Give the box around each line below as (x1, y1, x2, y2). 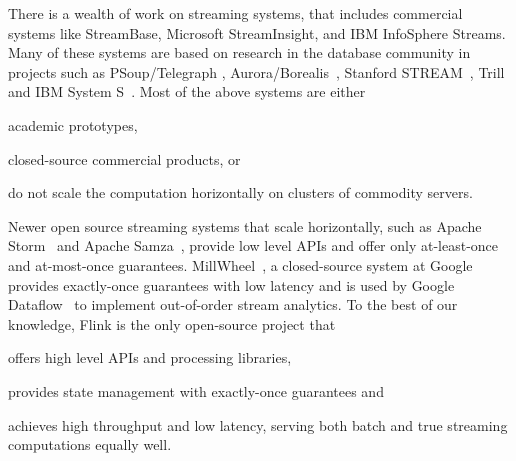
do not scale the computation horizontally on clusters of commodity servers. (8, 182, 473, 203)
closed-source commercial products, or (8, 148, 241, 169)
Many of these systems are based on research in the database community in (8, 42, 471, 63)
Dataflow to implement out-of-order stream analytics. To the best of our (8, 294, 458, 315)
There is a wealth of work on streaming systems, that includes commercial (8, 3, 463, 23)
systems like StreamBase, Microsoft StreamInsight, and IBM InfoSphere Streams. (8, 22, 506, 43)
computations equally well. (8, 434, 172, 455)
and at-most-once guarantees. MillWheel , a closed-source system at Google (8, 254, 473, 275)
